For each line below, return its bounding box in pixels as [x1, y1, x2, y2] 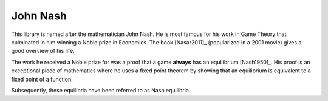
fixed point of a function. [11, 75, 73, 83]
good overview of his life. [11, 47, 75, 55]
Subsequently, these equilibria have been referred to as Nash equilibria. [11, 86, 191, 94]
